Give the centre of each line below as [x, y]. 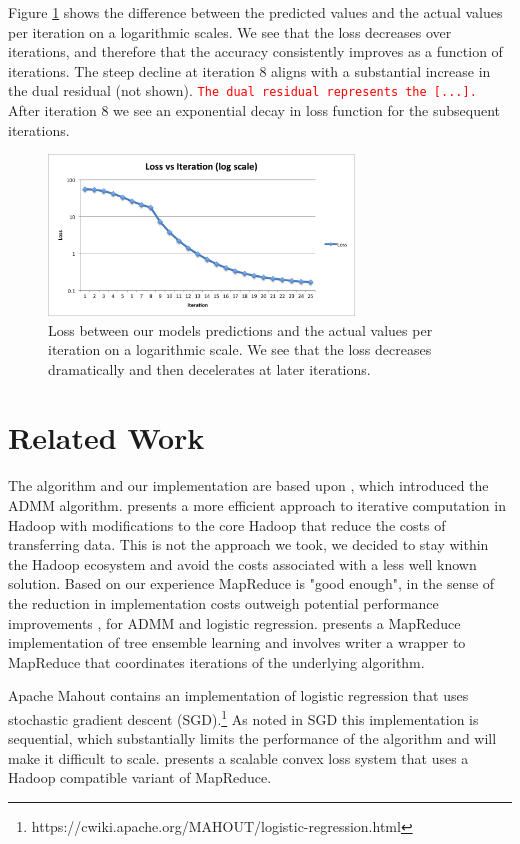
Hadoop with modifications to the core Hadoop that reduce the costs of [227, 524]
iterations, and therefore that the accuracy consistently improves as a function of [255, 51]
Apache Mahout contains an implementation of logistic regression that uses [238, 695]
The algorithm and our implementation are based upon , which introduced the [248, 485]
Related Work [106, 437]
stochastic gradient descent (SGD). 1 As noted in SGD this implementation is [243, 717]
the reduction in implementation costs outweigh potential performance [223, 602]
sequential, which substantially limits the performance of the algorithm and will [252, 738]
